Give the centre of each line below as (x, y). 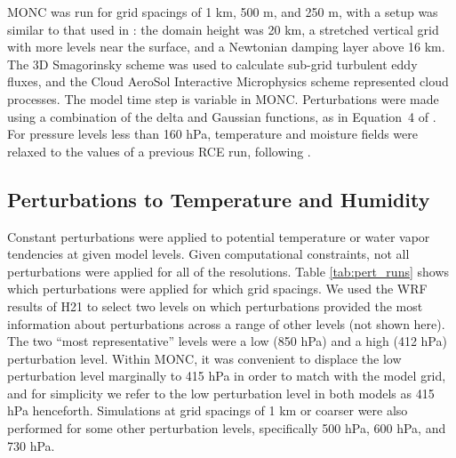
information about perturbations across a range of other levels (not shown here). (226, 323)
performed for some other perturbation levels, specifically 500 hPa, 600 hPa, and (227, 428)
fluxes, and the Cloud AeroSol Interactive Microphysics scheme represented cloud (228, 81)
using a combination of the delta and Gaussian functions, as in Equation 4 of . (222, 116)
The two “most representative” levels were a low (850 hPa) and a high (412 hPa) (227, 341)
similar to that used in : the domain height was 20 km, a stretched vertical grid (223, 29)
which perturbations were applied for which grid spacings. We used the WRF (217, 289)
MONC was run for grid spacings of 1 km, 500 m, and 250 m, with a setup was (223, 12)
